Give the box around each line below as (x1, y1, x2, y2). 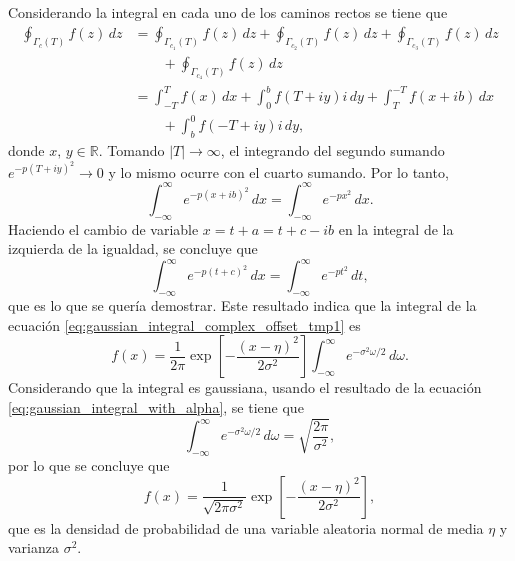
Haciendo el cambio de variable (8, 218, 199, 239)
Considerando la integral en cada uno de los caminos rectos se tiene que (8, 2, 448, 22)
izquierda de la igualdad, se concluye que (8, 238, 258, 259)
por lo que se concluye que (8, 454, 170, 475)
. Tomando (98, 140, 165, 161)
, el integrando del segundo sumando (220, 140, 445, 161)
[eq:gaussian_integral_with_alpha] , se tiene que (8, 396, 304, 417)
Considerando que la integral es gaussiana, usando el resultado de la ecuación (8, 377, 482, 398)
